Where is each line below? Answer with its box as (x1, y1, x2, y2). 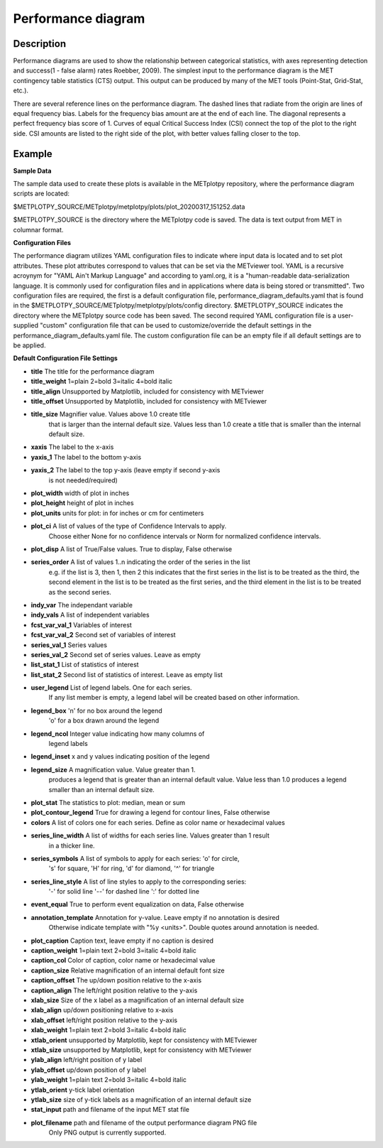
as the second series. (48, 587, 111, 596)
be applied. (13, 341, 46, 350)
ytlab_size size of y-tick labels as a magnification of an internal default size (30, 1095, 252, 1104)
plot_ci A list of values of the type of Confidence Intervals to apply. (30, 522, 227, 531)
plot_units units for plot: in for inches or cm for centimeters (30, 509, 204, 517)
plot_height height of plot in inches (30, 499, 134, 507)
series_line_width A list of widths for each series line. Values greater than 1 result (30, 831, 270, 840)
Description (13, 38, 67, 50)
